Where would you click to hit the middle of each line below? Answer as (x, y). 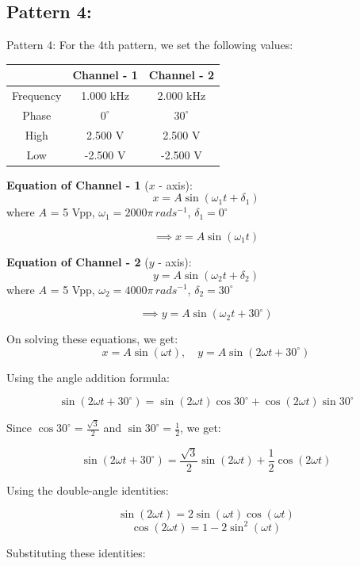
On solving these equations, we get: (92, 339)
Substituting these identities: (76, 552)
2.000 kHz (182, 96)
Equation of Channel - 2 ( (78, 261)
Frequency (37, 96)
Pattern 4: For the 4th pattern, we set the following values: (150, 45)
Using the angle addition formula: (88, 377)
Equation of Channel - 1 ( (78, 184)
